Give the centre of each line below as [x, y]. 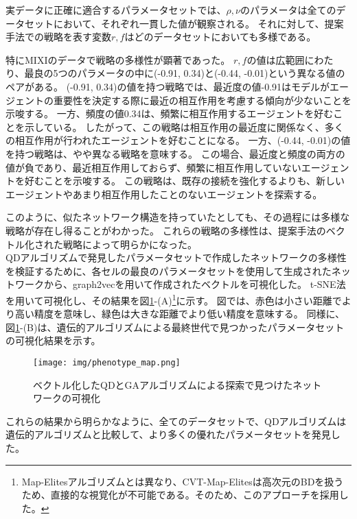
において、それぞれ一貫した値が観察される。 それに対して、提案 [198, 23]
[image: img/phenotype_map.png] [107, 362]
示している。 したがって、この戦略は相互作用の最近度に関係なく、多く [184, 126]
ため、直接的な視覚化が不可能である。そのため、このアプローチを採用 [180, 495]
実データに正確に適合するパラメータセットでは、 [116, 10]
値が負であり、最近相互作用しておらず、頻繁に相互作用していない [153, 167]
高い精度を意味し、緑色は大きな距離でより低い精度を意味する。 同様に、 [180, 314]
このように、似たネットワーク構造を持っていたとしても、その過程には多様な [178, 217]
